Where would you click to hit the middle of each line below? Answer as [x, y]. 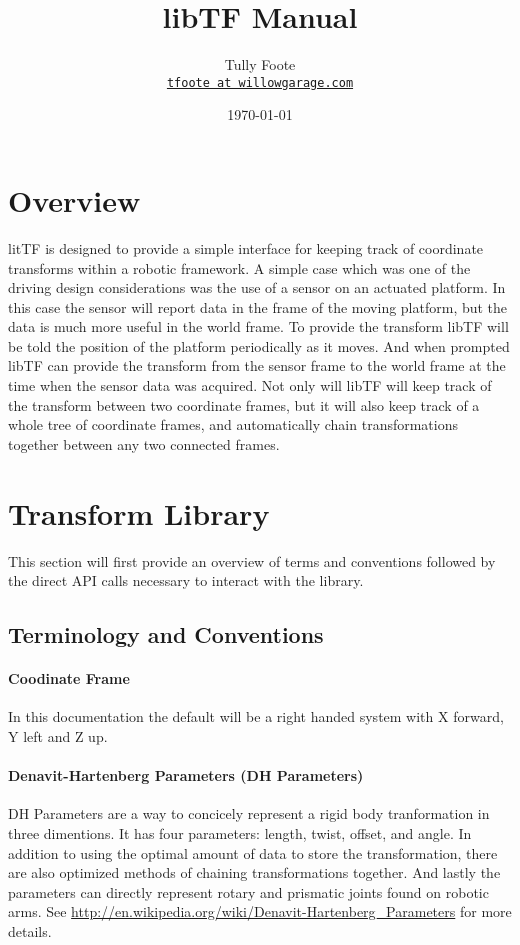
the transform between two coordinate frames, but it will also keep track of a [244, 404]
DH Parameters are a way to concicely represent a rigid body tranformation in [249, 813]
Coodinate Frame [69, 678]
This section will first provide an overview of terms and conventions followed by [252, 560]
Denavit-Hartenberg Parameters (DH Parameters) [186, 775]
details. [30, 930]
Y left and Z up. [58, 735]
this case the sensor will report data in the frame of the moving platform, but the [258, 306]
